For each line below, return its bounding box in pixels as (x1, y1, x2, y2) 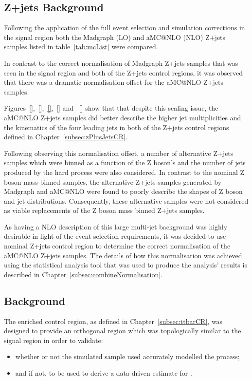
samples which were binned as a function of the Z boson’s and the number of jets (4, 157, 246, 168)
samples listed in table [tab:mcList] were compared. (4, 41, 158, 52)
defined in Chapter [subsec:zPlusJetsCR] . (4, 132, 127, 142)
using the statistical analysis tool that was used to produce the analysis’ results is (4, 260, 247, 270)
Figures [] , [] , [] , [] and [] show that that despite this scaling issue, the (4, 103, 218, 113)
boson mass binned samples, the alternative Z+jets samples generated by (4, 176, 222, 187)
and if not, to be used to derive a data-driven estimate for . (15, 368, 192, 378)
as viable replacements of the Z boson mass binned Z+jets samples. (4, 205, 205, 215)
